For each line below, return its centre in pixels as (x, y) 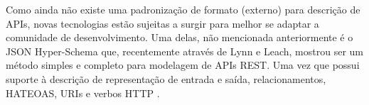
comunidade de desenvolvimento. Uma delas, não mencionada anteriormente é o (180, 37)
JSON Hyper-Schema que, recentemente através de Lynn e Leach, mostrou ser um (184, 51)
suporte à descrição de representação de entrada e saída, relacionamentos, (166, 78)
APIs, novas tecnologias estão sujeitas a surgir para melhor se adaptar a (162, 23)
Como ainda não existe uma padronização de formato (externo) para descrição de (183, 9)
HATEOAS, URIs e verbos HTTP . (83, 93)
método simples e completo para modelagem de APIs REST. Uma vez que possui (183, 65)
